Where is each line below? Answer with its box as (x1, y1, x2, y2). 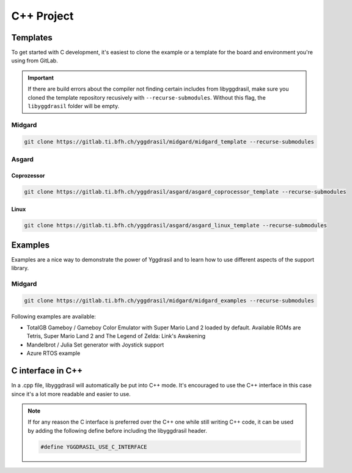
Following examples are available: (11, 312, 96, 320)
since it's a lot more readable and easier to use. (11, 390, 131, 397)
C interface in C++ (11, 365, 82, 376)
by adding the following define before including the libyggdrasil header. (28, 427, 208, 434)
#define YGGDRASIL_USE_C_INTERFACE (40, 443, 147, 450)
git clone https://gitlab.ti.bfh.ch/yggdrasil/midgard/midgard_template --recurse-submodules (24, 138, 315, 145)
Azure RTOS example (26, 350, 81, 357)
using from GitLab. (11, 57, 58, 64)
